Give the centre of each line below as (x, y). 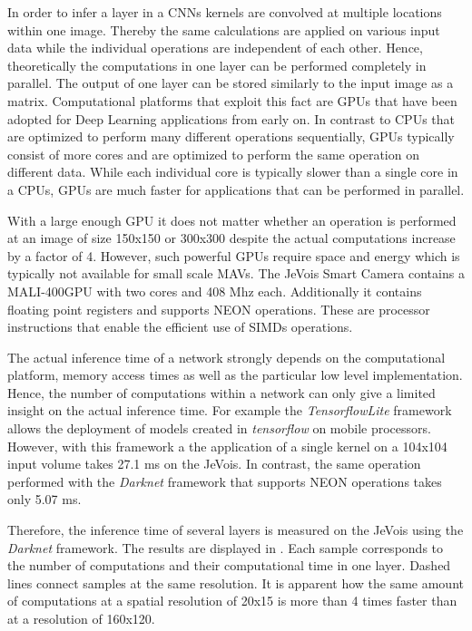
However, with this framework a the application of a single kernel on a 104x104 (227, 446)
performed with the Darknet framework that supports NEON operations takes (225, 481)
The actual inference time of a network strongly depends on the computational (226, 357)
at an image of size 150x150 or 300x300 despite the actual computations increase (231, 238)
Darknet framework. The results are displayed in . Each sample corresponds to (226, 547)
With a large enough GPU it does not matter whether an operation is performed (232, 220)
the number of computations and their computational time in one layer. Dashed (229, 565)
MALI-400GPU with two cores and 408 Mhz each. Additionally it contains (215, 291)
